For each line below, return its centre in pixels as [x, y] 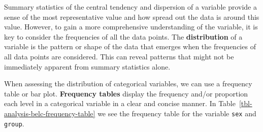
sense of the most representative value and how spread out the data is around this [132, 16]
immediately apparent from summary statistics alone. [87, 66]
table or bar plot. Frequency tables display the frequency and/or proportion [126, 93]
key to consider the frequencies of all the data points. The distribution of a [123, 36]
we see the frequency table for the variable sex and [177, 113]
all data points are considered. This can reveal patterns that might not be [119, 56]
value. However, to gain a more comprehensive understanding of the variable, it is [131, 27]
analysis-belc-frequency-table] [50, 113]
